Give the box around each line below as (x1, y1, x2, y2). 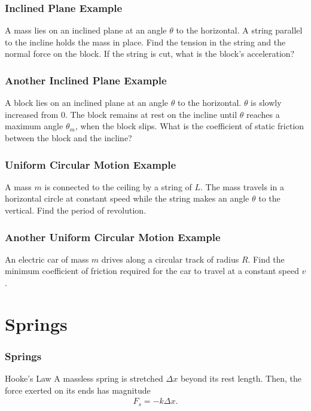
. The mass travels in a (200, 180, 284, 193)
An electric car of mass (5, 252, 89, 265)
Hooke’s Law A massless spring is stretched (5, 372, 163, 385)
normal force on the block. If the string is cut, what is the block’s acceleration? (5, 47, 295, 60)
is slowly (251, 96, 282, 109)
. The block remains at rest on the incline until (65, 108, 237, 120)
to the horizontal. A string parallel (176, 24, 303, 36)
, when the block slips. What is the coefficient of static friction (75, 120, 304, 132)
